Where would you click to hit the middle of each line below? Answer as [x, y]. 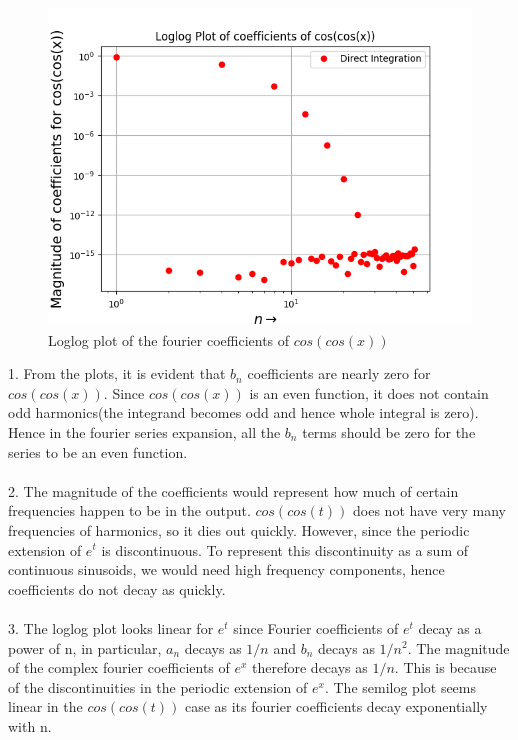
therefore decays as [310, 667]
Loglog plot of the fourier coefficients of [169, 339]
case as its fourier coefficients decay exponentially [336, 706]
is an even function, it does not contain [369, 392]
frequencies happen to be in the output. [129, 510]
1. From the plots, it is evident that [117, 373]
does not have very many [429, 510]
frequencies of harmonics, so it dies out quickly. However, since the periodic [239, 529]
